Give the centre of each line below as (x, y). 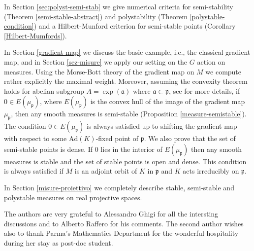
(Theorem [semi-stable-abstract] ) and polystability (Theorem (96, 16)
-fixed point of (117, 138)
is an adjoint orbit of (106, 171)
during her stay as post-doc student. (59, 242)
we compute (223, 71)
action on (211, 61)
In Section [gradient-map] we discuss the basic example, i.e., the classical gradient (127, 52)
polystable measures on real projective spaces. (73, 197)
